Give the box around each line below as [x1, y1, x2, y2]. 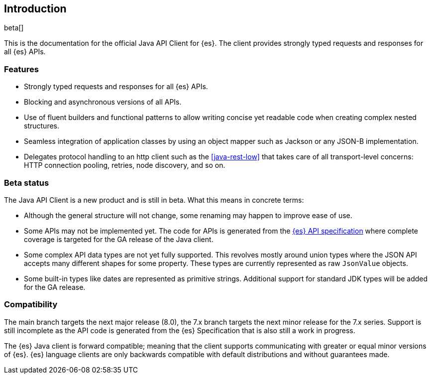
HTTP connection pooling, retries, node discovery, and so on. [24, 161, 225, 170]
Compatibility [4, 299, 58, 310]
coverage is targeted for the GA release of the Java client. [24, 235, 214, 244]
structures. [24, 122, 59, 130]
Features [4, 64, 39, 74]
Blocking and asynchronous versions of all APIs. [24, 98, 182, 107]
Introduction [4, 2, 67, 15]
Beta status [4, 177, 49, 188]
